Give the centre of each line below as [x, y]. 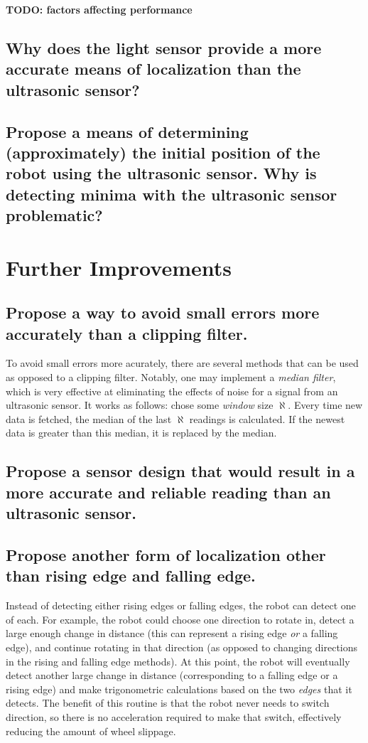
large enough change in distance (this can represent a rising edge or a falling [172, 633]
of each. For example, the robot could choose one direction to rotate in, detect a [180, 619]
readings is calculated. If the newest [267, 418]
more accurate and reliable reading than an [168, 492]
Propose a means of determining [127, 131]
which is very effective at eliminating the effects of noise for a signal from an [172, 391]
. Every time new [325, 405]
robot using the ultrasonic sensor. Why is [161, 173]
